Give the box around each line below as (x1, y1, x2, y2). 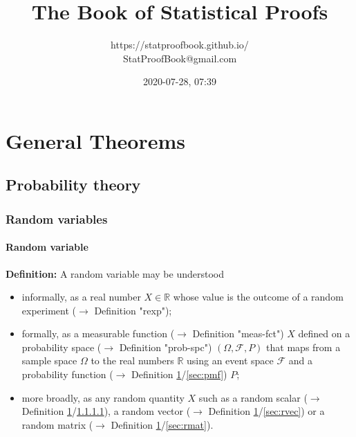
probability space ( (21, 339, 102, 354)
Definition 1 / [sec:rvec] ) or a (208, 404, 325, 418)
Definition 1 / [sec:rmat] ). (111, 417, 214, 431)
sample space (21, 353, 77, 368)
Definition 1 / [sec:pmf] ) (131, 367, 227, 382)
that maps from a (266, 339, 341, 354)
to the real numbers (91, 353, 174, 368)
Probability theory (6, 174, 141, 195)
